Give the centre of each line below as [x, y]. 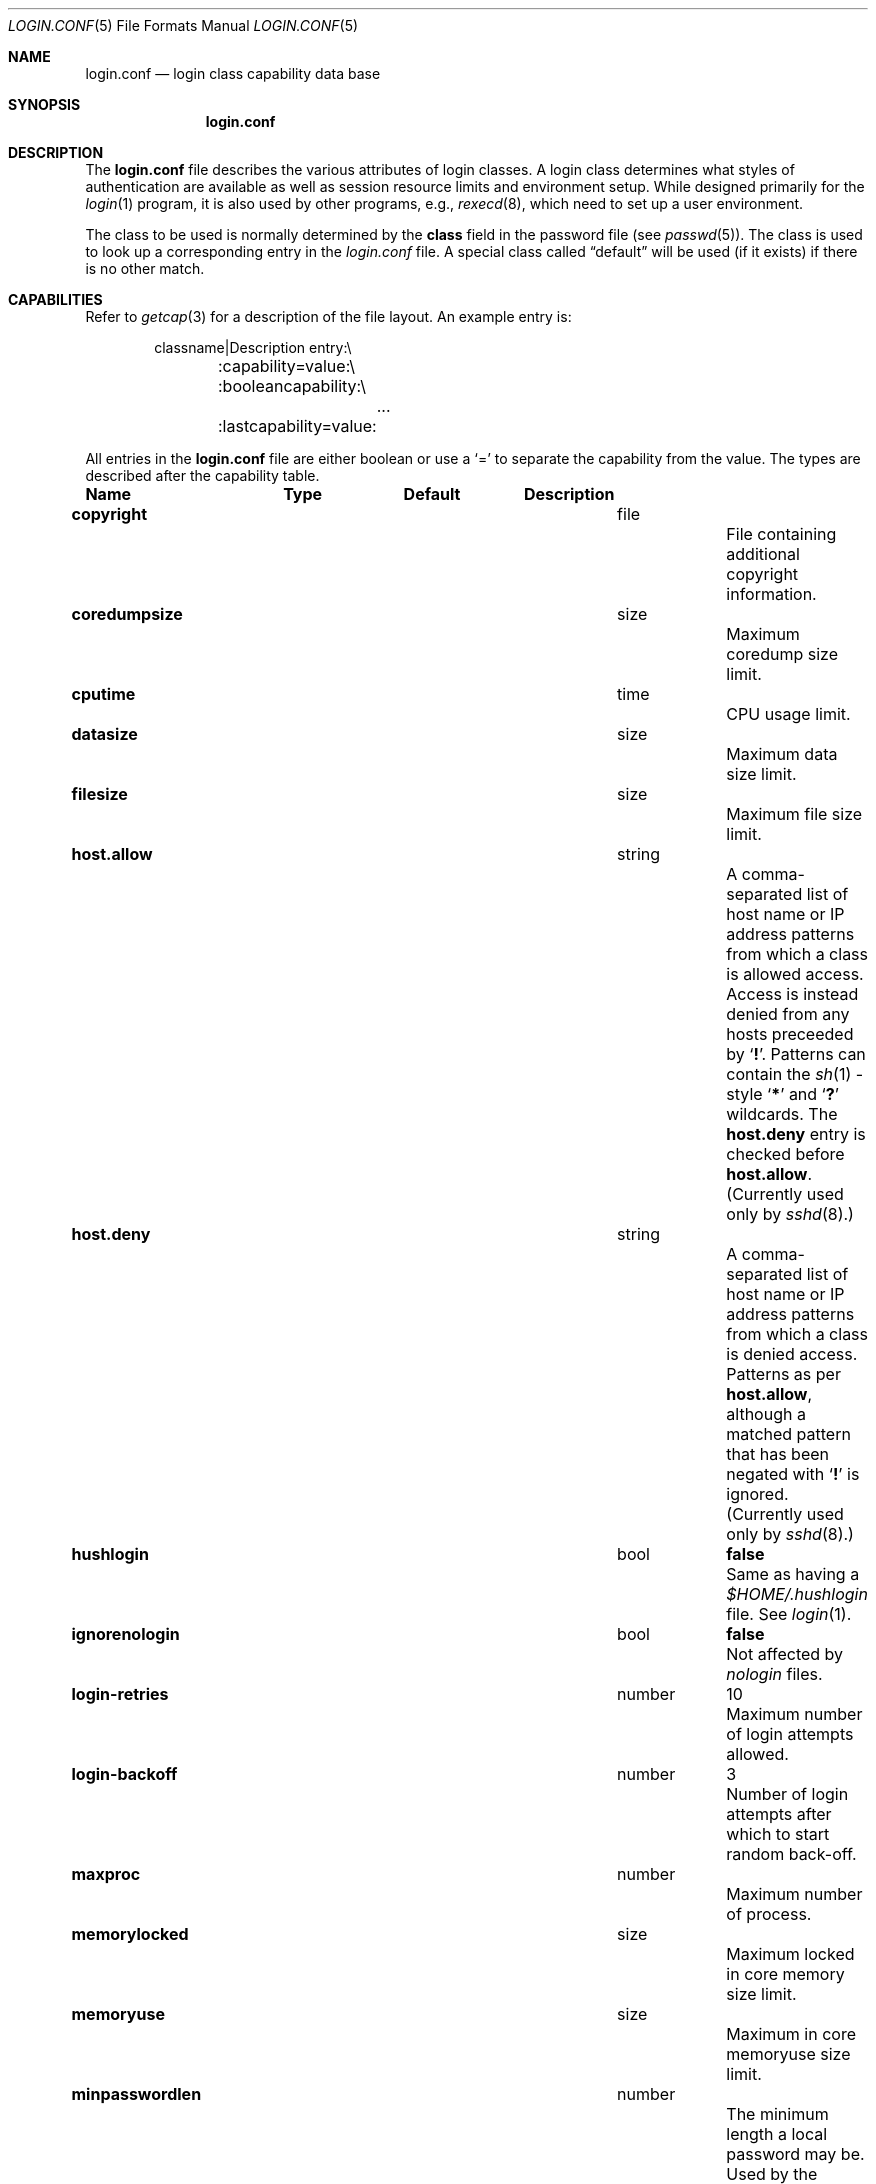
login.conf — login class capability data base [233, 73]
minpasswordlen [136, 2094]
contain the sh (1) [789, 1074]
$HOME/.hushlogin [797, 1594]
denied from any [788, 1014]
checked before [785, 1154]
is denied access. [792, 1354]
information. [771, 594]
